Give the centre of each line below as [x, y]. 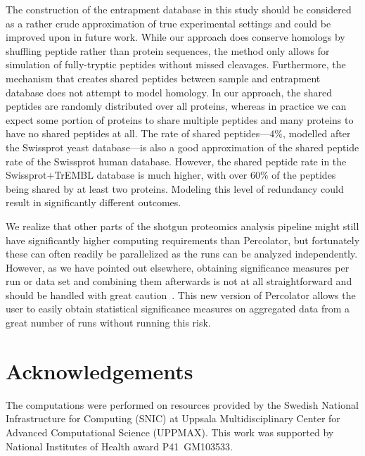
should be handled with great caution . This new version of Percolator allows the [181, 294]
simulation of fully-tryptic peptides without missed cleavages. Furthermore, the [176, 64]
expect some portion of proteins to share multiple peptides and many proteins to [180, 119]
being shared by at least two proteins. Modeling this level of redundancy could [175, 188]
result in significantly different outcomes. [94, 202]
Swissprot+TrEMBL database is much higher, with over [127, 175]
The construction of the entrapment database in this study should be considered [179, 9]
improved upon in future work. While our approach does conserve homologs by [175, 37]
